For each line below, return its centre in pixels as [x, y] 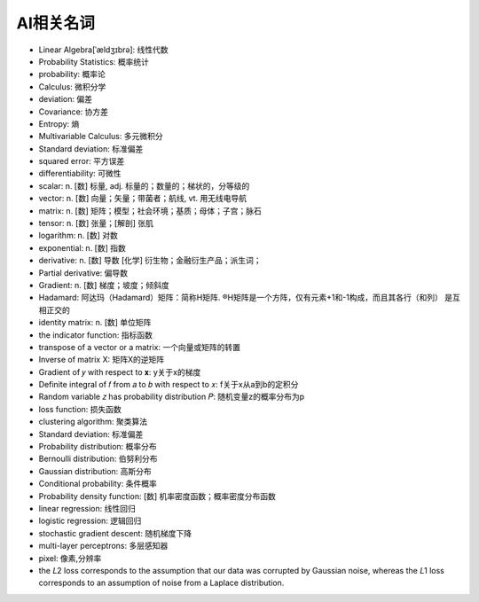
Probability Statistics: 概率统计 [94, 61]
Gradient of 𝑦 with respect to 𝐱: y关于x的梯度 [120, 371]
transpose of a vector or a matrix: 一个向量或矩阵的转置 [140, 347]
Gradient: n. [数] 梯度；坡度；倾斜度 [104, 285]
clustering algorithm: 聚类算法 [93, 422]
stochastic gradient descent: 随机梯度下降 [115, 533]
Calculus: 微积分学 [72, 86]
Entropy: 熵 [59, 123]
